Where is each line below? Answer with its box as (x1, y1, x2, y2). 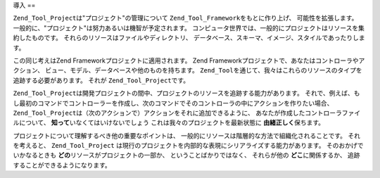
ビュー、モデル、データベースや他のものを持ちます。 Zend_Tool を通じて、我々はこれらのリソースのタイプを (45, 66, 362, 75)
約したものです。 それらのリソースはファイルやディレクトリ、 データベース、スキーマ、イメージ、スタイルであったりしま (13, 34, 365, 42)
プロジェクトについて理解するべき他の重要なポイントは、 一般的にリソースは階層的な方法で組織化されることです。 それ (13, 131, 360, 140)
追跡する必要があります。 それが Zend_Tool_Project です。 (13, 76, 190, 84)
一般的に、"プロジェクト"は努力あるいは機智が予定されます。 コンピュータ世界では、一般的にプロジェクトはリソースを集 (13, 23, 365, 32)
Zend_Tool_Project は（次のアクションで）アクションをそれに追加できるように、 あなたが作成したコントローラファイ (13, 108, 361, 117)
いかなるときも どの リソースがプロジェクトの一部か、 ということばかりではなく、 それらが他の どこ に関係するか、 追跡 (13, 151, 360, 160)
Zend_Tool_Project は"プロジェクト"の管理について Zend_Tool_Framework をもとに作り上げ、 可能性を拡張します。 (13, 14, 358, 23)
